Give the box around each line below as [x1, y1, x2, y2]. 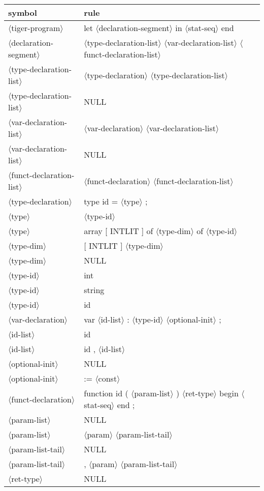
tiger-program [11, 22, 60, 34]
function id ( [84, 387, 128, 399]
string [84, 284, 105, 296]
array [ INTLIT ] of [84, 225, 153, 237]
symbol [8, 7, 37, 18]
